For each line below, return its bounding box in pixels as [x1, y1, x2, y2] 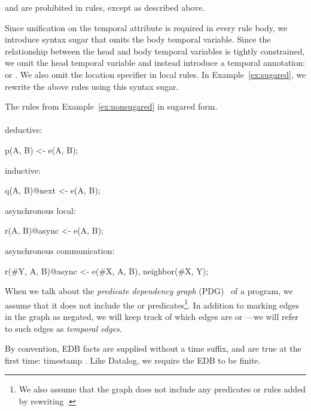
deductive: [5, 123, 42, 136]
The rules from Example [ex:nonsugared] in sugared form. [5, 100, 218, 113]
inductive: [5, 164, 41, 176]
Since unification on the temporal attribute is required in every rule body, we [5, 21, 288, 34]
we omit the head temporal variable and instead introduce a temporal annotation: [5, 56, 305, 69]
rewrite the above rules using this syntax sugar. [5, 80, 179, 92]
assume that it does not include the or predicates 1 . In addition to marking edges [5, 297, 300, 311]
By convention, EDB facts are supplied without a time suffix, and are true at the [5, 342, 301, 355]
